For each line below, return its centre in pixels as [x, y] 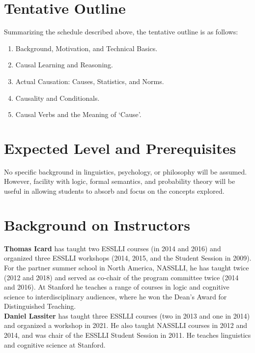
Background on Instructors [97, 224]
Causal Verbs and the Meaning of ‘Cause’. [78, 114]
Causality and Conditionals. [57, 98]
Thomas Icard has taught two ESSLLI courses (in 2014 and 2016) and [113, 248]
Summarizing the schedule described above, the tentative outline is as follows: [121, 32]
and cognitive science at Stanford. [55, 344]
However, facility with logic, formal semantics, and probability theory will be [120, 181]
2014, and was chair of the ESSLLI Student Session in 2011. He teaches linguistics [127, 335]
